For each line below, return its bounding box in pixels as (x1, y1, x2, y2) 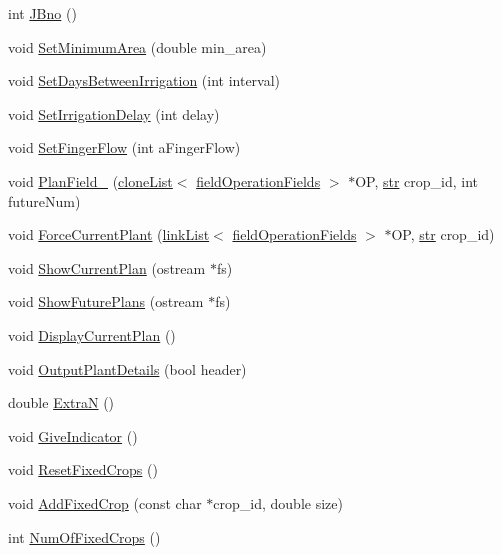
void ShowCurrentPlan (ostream (8, 257, 206, 278)
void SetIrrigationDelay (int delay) (8, 103, 220, 124)
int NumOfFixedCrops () (8, 526, 161, 547)
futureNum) (8, 190, 81, 211)
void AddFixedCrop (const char (8, 492, 202, 513)
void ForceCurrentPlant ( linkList (8, 224, 210, 245)
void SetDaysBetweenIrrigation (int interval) (8, 70, 281, 91)
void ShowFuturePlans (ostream (8, 291, 204, 312)
